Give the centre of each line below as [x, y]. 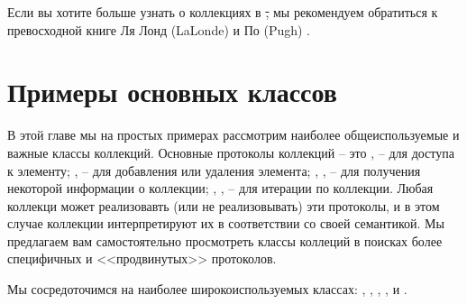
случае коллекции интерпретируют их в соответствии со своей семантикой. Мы [226, 223]
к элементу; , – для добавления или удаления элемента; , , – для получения [214, 170]
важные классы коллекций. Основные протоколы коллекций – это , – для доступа [231, 152]
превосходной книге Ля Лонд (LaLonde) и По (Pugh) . [159, 29]
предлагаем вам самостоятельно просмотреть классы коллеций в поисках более [225, 240]
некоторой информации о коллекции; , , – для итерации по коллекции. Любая [220, 188]
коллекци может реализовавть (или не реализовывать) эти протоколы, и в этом [224, 205]
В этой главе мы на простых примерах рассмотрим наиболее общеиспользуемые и [233, 135]
